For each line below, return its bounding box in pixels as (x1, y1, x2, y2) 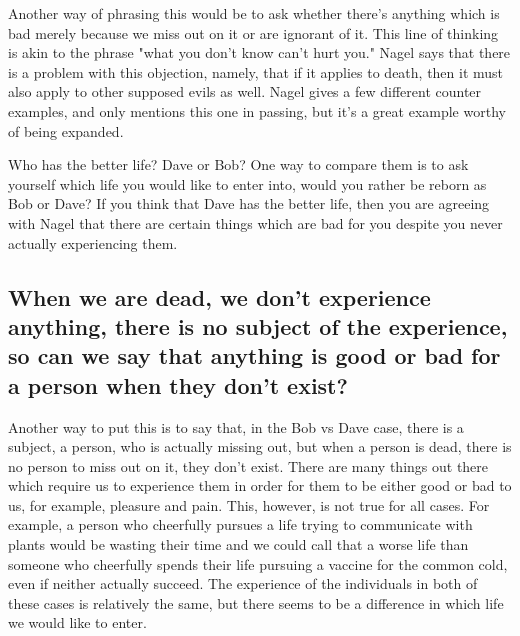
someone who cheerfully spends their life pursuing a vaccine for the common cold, (8, 553, 508, 574)
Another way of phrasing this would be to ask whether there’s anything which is (8, 3, 500, 23)
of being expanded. (8, 120, 124, 141)
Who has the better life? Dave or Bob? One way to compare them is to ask (8, 154, 469, 175)
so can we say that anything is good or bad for (8, 340, 501, 371)
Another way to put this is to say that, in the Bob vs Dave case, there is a (8, 416, 464, 437)
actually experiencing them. (8, 232, 178, 253)
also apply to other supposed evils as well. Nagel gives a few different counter (8, 81, 482, 102)
